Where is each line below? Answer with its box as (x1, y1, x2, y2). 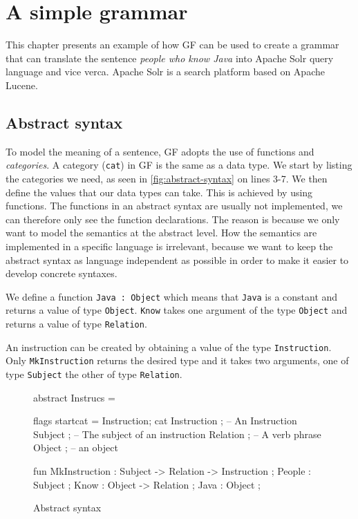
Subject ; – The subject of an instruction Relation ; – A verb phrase (33, 426, 321, 441)
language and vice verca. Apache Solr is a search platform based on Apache (6, 64, 325, 79)
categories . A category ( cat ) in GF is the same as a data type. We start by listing (6, 158, 352, 172)
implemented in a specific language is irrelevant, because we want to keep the (6, 238, 333, 253)
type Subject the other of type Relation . (6, 366, 182, 381)
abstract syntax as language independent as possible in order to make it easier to (6, 252, 349, 267)
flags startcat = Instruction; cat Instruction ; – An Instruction (33, 413, 297, 428)
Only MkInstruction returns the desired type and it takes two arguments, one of (6, 353, 349, 368)
